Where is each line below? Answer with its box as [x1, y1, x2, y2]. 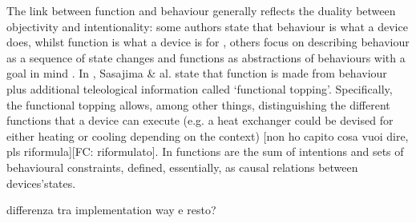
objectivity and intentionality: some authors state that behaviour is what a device [6, 18, 408, 34]
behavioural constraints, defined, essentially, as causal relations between [6, 158, 358, 175]
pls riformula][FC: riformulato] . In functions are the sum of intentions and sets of [6, 143, 404, 160]
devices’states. [6, 174, 76, 191]
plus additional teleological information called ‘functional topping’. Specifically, [6, 80, 393, 97]
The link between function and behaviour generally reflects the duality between [6, 2, 396, 18]
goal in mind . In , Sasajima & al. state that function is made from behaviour [6, 65, 387, 82]
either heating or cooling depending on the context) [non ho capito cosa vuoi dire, [6, 127, 409, 144]
